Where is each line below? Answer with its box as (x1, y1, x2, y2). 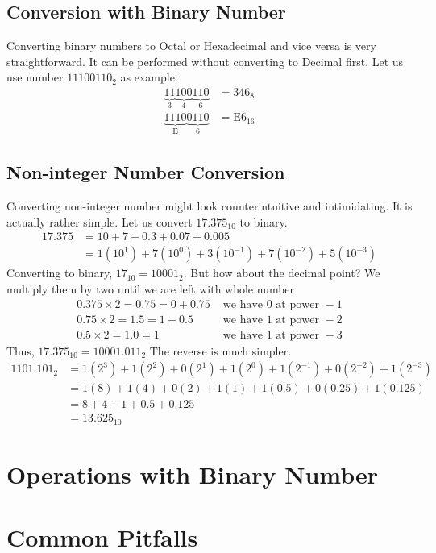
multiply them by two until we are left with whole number (6, 280, 295, 297)
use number (6, 69, 64, 85)
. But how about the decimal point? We (183, 264, 380, 281)
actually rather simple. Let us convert (6, 213, 193, 230)
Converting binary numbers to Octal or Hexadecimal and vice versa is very (6, 37, 376, 54)
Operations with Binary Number (6, 458, 379, 491)
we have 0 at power (222, 298, 320, 310)
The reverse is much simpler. (149, 342, 292, 359)
